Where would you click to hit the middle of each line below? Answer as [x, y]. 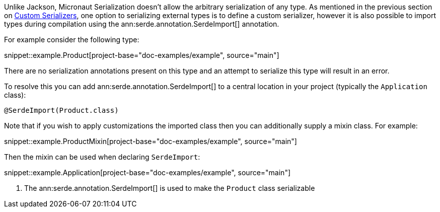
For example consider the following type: [72, 40]
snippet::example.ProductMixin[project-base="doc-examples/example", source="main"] [151, 141]
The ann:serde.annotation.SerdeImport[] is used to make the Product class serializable [170, 188]
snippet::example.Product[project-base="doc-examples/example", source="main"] [142, 55]
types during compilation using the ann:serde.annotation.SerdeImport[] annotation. [142, 24]
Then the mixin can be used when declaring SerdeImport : [102, 157]
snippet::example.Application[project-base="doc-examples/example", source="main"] [148, 172]
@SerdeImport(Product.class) [61, 110]
